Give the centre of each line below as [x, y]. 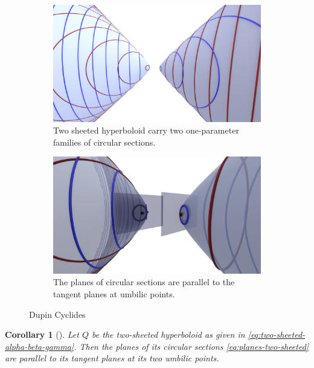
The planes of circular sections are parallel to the [144, 282]
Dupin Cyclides [57, 314]
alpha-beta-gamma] [40, 346]
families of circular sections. [104, 142]
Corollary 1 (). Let [42, 334]
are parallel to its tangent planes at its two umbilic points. [112, 358]
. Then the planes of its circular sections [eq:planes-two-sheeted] [191, 346]
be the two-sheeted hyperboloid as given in [168, 334]
